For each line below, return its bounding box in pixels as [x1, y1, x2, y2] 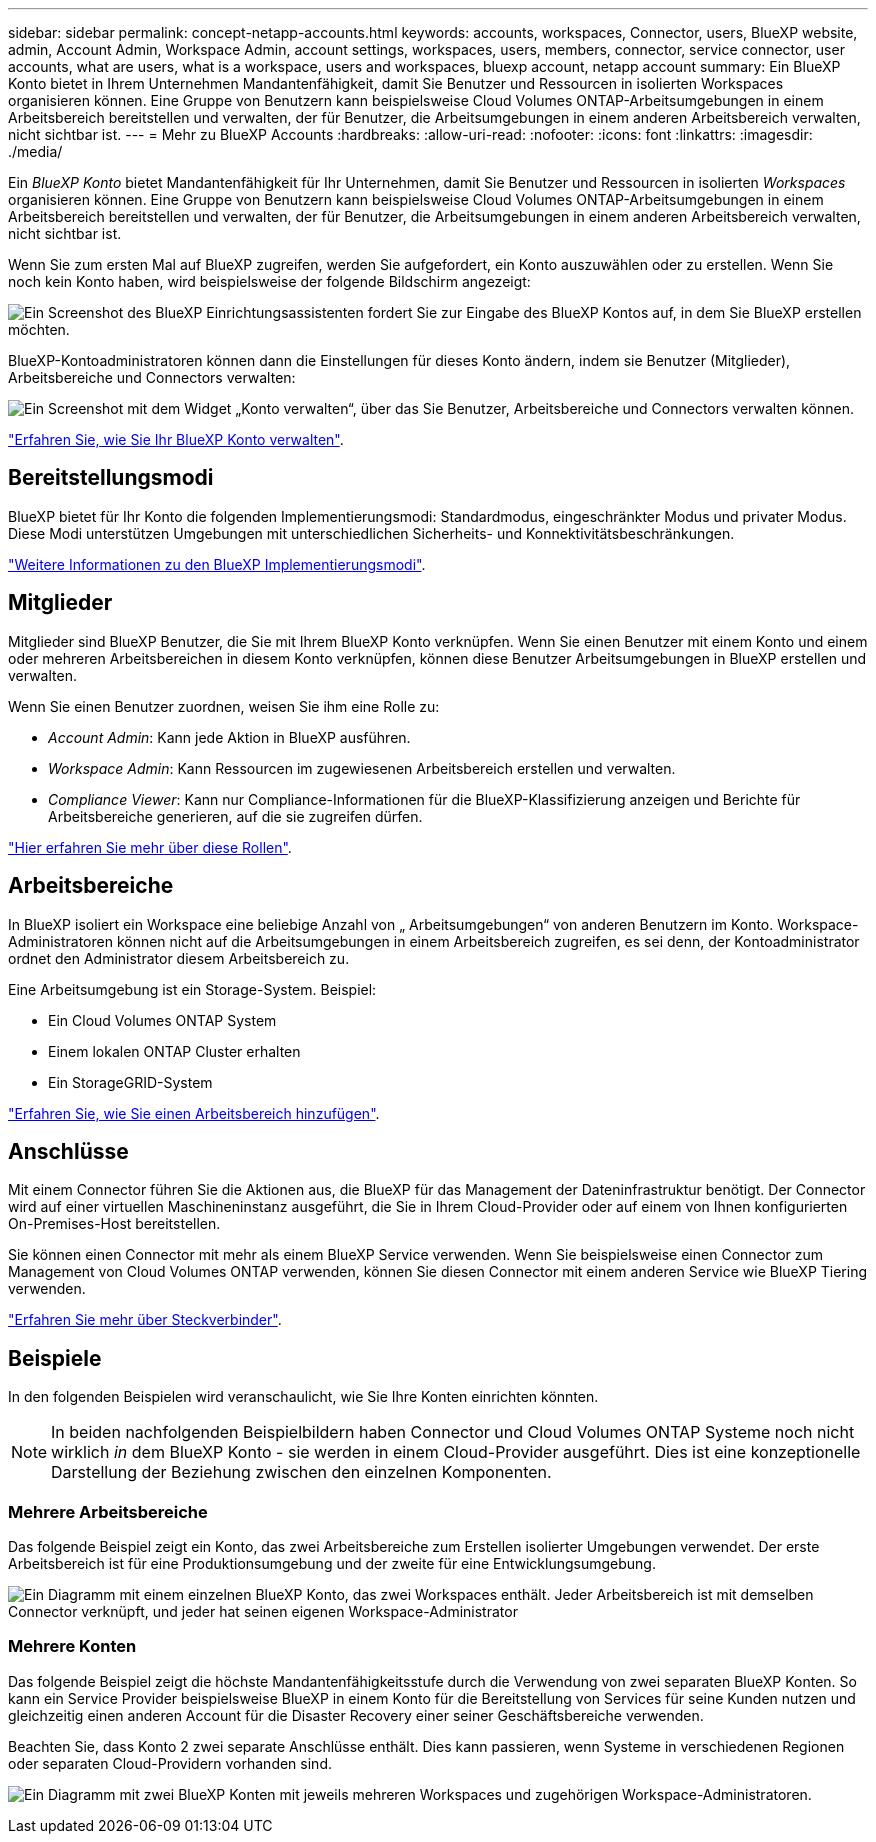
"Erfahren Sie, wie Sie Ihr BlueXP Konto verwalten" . [8, 431, 344, 448]
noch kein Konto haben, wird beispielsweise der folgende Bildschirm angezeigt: [8, 273, 531, 290]
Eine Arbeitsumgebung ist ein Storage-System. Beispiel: [8, 980, 377, 998]
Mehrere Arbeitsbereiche [8, 1501, 208, 1522]
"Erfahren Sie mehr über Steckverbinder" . [8, 1311, 282, 1329]
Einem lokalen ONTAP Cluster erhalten [48, 1042, 301, 1060]
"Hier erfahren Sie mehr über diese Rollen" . [8, 838, 292, 856]
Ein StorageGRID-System [48, 1073, 213, 1091]
